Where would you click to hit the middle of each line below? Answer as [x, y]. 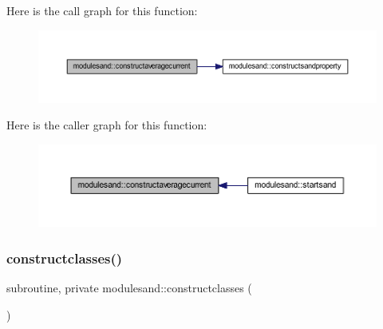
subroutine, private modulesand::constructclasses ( [129, 288]
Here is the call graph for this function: [102, 10]
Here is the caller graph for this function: [107, 125]
